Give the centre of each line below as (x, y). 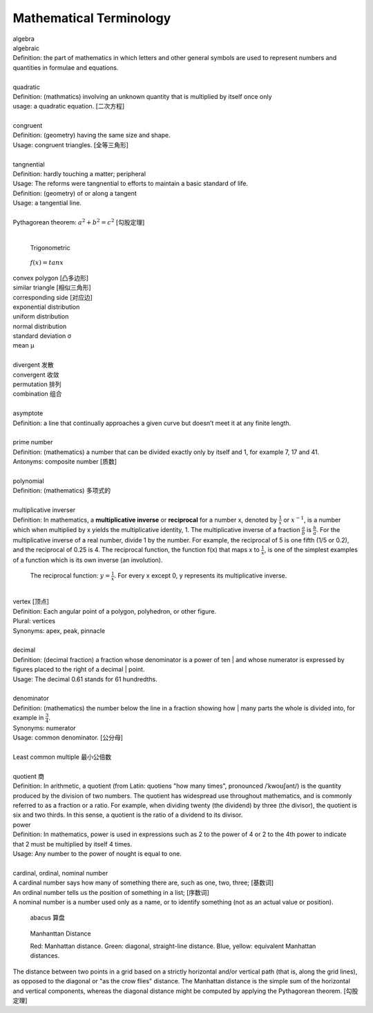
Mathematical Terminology (92, 18)
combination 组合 (37, 394)
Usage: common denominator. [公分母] (68, 738)
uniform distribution (41, 316)
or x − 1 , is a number (312, 519)
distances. (45, 956)
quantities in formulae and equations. (66, 67)
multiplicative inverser (44, 510)
